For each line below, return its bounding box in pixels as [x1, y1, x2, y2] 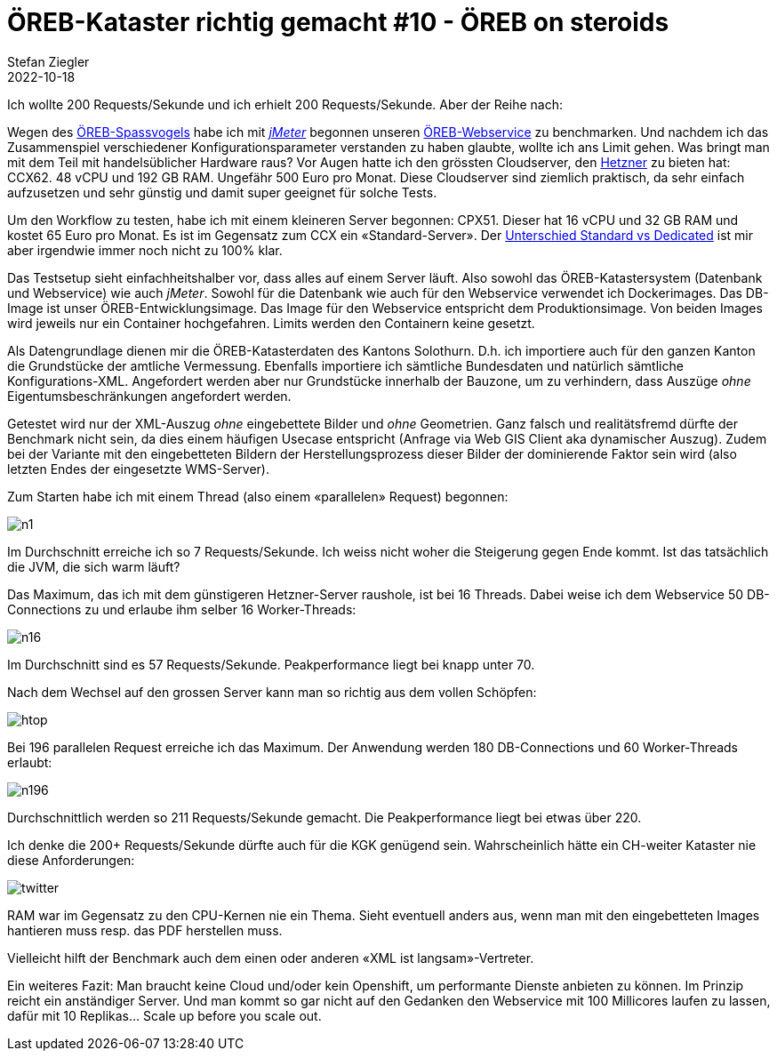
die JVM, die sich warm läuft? [7, 558, 180, 574]
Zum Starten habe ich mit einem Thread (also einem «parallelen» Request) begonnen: [7, 488, 509, 504]
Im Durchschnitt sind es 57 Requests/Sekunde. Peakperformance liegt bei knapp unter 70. [7, 656, 535, 672]
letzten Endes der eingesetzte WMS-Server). [7, 461, 270, 477]
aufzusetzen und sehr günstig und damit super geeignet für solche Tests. [7, 184, 437, 200]
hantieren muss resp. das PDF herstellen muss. [7, 922, 283, 938]
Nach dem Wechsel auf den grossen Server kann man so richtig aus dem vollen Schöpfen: [7, 684, 537, 700]
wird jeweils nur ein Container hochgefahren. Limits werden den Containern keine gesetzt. [7, 315, 535, 331]
